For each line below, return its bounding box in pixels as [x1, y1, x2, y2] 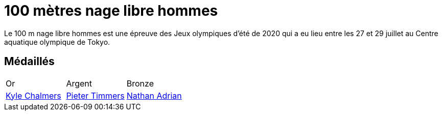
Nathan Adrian [126, 90, 182, 101]
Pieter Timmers [66, 90, 125, 101]
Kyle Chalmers [6, 90, 61, 101]
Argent [66, 78, 92, 89]
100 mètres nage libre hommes [4, 2, 218, 19]
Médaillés [4, 55, 55, 68]
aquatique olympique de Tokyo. [4, 37, 110, 46]
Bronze [126, 78, 154, 89]
